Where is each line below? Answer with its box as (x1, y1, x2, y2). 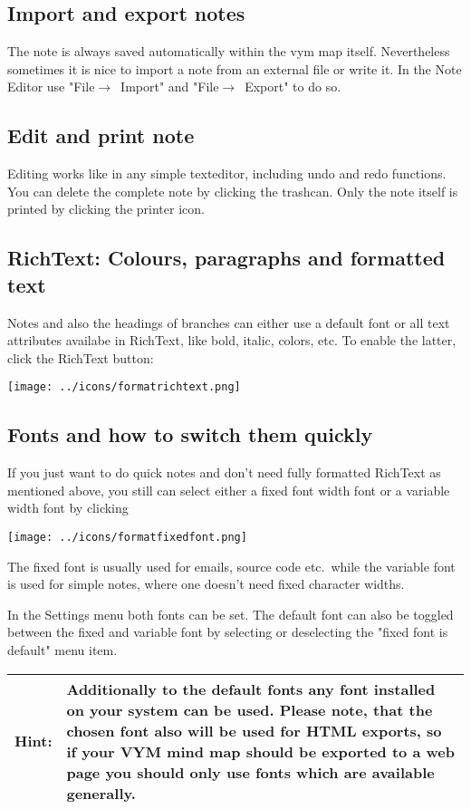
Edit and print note (7, 121, 195, 149)
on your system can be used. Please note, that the (66, 698, 433, 720)
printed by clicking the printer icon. (7, 199, 205, 218)
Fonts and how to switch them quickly (7, 420, 373, 448)
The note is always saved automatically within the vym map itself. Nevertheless (7, 42, 450, 61)
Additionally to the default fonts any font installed (66, 678, 436, 699)
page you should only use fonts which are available (66, 761, 435, 783)
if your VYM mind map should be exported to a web (66, 740, 455, 762)
